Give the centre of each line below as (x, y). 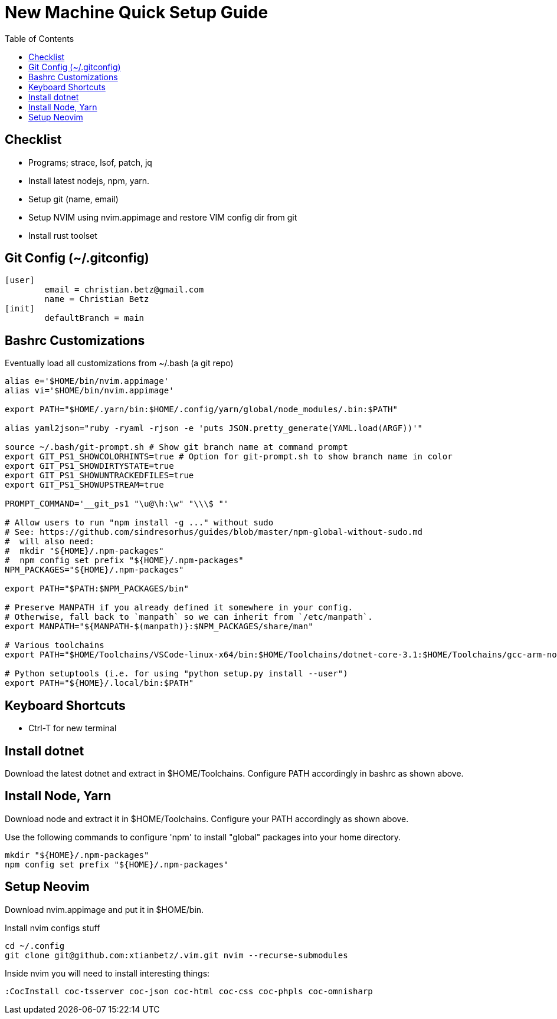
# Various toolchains (55, 645)
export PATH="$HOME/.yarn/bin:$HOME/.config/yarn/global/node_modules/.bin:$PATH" (201, 410)
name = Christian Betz (97, 299)
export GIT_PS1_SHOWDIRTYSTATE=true (89, 466)
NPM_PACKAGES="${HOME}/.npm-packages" (94, 570)
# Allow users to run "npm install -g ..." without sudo (139, 523)
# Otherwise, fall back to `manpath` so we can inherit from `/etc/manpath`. (189, 617)
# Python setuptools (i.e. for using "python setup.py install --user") (176, 674)
